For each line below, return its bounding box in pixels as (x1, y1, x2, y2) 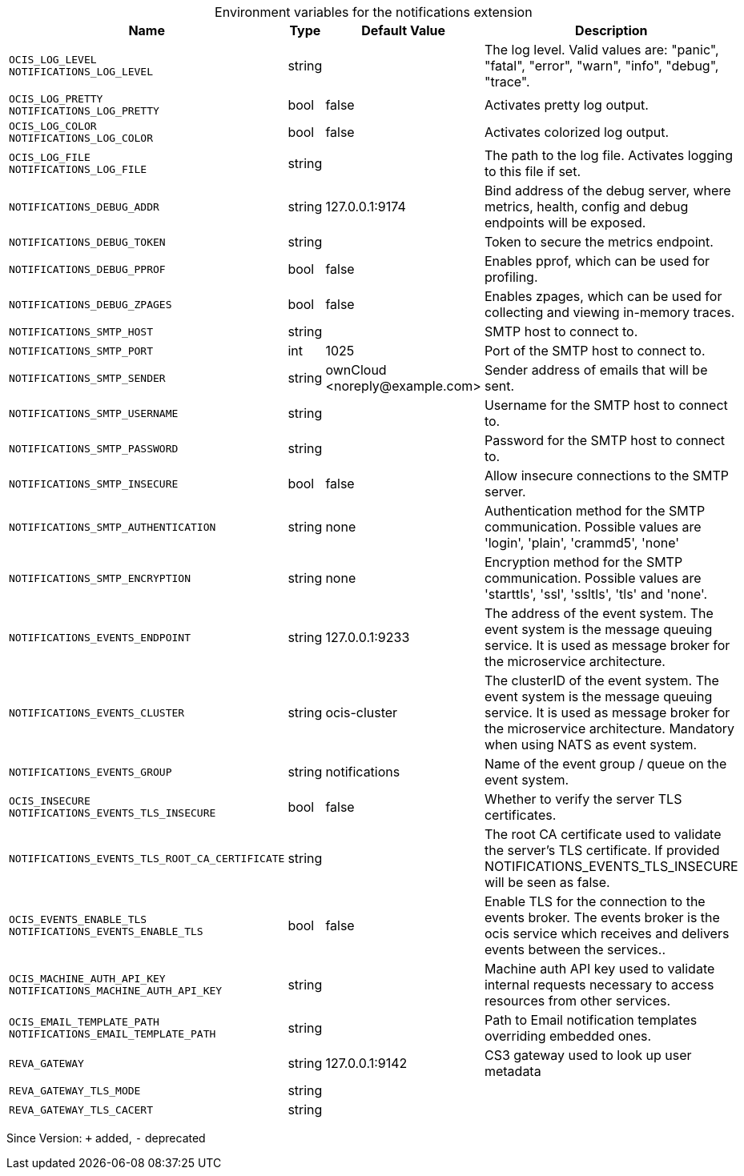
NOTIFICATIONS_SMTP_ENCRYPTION (9, 572, 191, 584)
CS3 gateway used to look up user (484, 1047, 692, 1063)
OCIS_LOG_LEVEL (9, 54, 97, 66)
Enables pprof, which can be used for (484, 253, 710, 269)
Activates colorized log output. (484, 124, 670, 140)
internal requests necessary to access (484, 977, 714, 993)
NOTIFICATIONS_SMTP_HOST (9, 325, 154, 338)
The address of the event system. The (484, 605, 714, 621)
